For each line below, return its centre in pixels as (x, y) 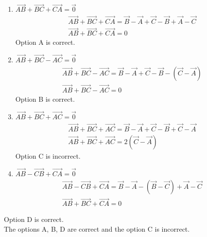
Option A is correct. (45, 42)
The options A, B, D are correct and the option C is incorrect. (97, 228)
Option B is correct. (45, 99)
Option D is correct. (34, 219)
